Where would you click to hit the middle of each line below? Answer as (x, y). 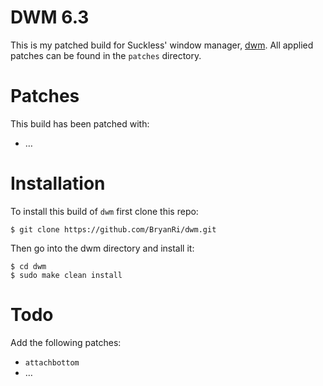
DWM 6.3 (50, 17)
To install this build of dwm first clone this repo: (104, 211)
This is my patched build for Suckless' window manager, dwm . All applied (162, 45)
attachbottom (52, 362)
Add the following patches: (66, 342)
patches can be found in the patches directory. (106, 55)
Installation (58, 183)
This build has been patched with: (80, 123)
